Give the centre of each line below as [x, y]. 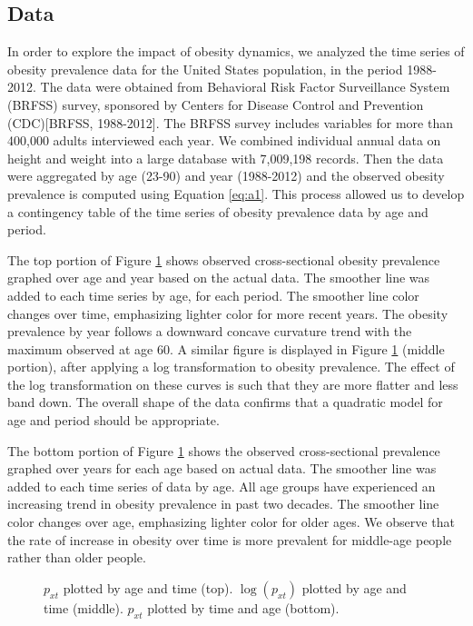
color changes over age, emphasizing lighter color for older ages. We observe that [231, 522]
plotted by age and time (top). [148, 587]
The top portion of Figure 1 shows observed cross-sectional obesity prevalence [224, 259]
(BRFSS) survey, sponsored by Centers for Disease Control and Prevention [216, 104]
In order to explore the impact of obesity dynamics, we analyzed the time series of [236, 51]
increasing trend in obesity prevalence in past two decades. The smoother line [223, 504]
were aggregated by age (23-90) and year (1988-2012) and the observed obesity [226, 176]
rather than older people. [77, 557]
